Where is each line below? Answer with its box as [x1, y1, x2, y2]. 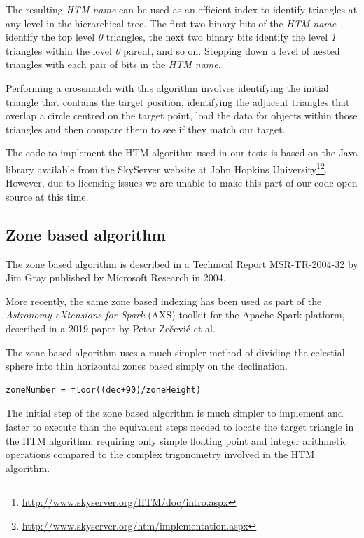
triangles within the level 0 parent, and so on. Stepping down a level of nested [6, 43, 340, 58]
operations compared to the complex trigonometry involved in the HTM [6, 447, 315, 462]
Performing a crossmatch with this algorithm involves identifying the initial [6, 80, 329, 95]
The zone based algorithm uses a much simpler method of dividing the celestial [6, 344, 345, 359]
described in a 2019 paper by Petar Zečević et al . [6, 321, 216, 335]
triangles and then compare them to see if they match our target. [6, 121, 286, 136]
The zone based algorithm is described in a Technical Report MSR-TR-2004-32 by [6, 256, 358, 271]
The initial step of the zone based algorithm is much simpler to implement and [6, 405, 344, 420]
